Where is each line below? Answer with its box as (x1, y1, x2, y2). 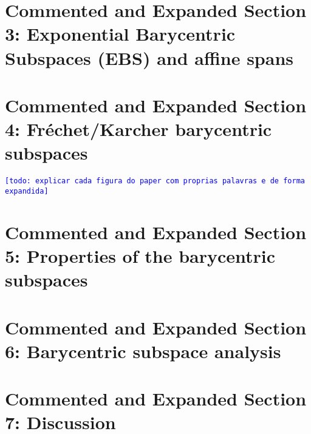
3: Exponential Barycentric (5, 21, 236, 46)
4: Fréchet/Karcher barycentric (5, 117, 272, 141)
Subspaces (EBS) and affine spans (5, 45, 294, 70)
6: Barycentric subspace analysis (5, 338, 281, 363)
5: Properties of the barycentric (5, 243, 276, 268)
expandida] (5, 186, 49, 195)
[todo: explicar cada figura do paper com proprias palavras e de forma (5, 177, 305, 186)
